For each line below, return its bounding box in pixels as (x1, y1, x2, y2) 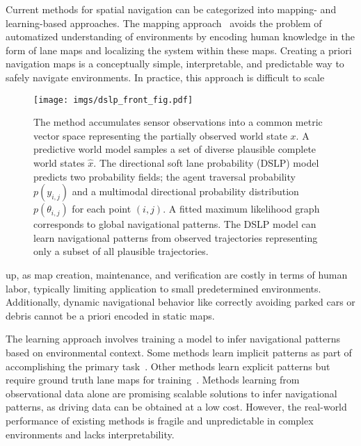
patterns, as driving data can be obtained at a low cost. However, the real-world (6, 399, 347, 414)
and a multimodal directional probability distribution (72, 184, 299, 199)
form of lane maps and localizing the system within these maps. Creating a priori (6, 42, 352, 57)
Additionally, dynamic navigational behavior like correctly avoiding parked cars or (6, 295, 355, 309)
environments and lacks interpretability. (6, 427, 175, 441)
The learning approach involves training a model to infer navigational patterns (6, 331, 341, 346)
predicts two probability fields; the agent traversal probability (33, 169, 296, 183)
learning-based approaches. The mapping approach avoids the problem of (6, 15, 322, 30)
